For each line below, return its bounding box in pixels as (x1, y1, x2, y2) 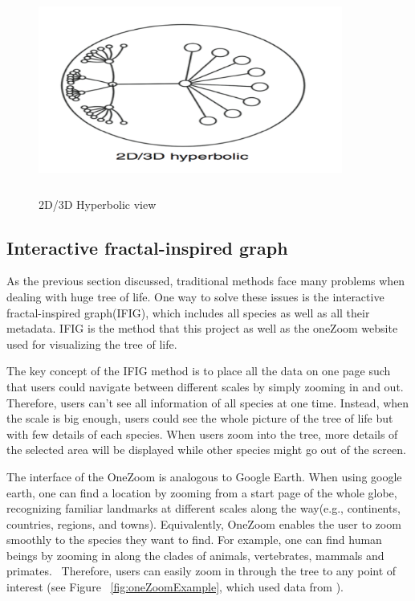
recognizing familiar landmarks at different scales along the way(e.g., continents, (6, 500, 401, 517)
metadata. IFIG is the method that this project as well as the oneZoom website (6, 320, 398, 337)
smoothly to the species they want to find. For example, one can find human (6, 531, 382, 548)
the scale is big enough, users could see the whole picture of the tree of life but (6, 410, 393, 427)
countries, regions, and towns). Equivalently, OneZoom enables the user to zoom (6, 515, 401, 532)
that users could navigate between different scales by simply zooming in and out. (6, 378, 404, 395)
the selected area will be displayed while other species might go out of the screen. (6, 441, 406, 458)
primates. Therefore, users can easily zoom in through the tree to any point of (6, 562, 397, 579)
